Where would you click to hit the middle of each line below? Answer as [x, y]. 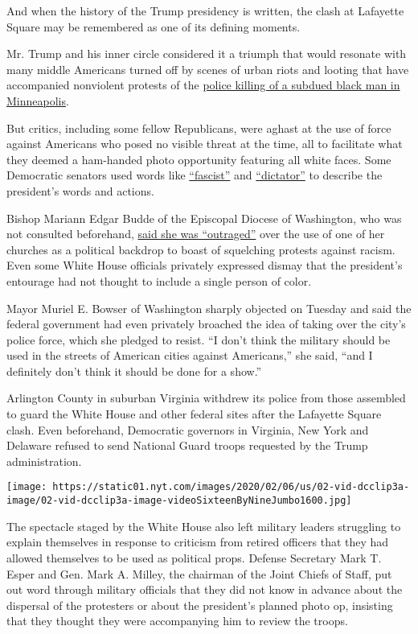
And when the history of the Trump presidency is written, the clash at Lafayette [205, 10]
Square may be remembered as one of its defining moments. [154, 26]
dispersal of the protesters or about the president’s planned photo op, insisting [200, 605]
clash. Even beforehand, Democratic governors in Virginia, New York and [188, 429]
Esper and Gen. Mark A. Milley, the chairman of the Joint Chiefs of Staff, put [199, 573]
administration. [44, 461]
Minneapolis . [38, 100]
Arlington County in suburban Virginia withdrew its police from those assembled [206, 398]
